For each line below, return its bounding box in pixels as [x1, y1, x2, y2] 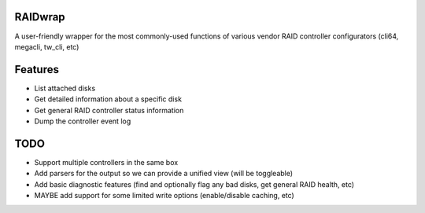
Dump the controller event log [34, 116, 131, 126]
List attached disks [34, 83, 96, 93]
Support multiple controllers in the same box [34, 157, 179, 167]
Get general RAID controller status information [34, 105, 184, 115]
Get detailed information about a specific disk [34, 94, 183, 104]
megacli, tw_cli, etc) [14, 42, 79, 51]
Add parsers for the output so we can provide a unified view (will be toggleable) [34, 169, 294, 178]
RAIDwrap [14, 10, 66, 24]
